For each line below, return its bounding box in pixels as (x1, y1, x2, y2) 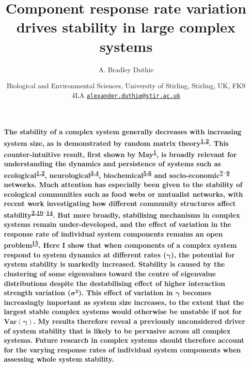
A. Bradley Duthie (98, 64, 154, 74)
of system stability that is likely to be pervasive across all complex (4, 325, 231, 335)
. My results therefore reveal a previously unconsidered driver (33, 316, 245, 326)
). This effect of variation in (78, 287, 173, 298)
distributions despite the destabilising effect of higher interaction (4, 278, 225, 288)
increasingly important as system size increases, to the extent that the (4, 297, 244, 307)
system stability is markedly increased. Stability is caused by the (4, 259, 225, 269)
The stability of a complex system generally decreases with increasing (4, 127, 242, 137)
